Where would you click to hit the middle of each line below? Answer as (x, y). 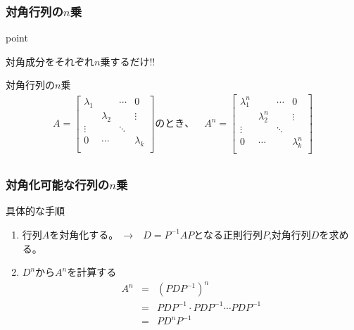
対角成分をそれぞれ (50, 61)
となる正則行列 (228, 234)
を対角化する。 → (91, 234)
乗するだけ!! (128, 61)
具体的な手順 (35, 211)
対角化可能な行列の (58, 185)
